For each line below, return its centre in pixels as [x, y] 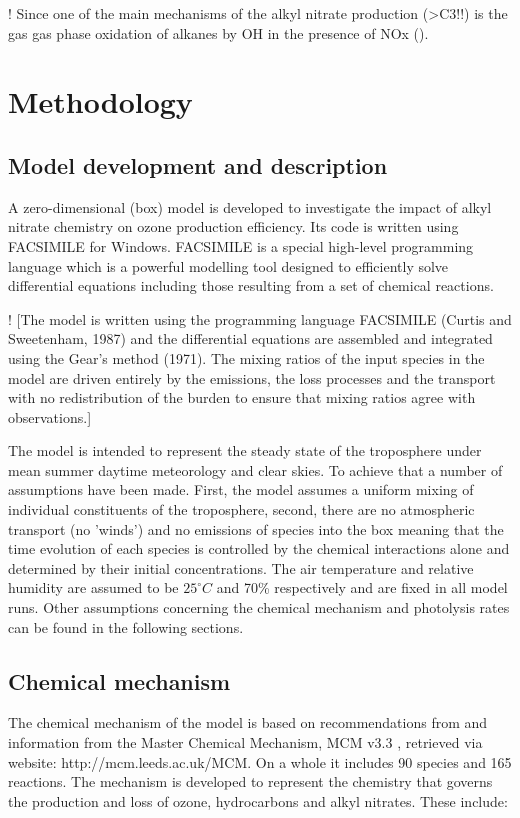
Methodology [100, 101]
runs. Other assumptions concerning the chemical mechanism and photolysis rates [259, 607]
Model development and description [198, 164]
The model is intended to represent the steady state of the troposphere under [245, 450]
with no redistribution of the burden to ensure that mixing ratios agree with [242, 397]
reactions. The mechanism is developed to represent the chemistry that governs [250, 781]
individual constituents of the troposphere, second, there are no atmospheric [241, 509]
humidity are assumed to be [93, 587]
